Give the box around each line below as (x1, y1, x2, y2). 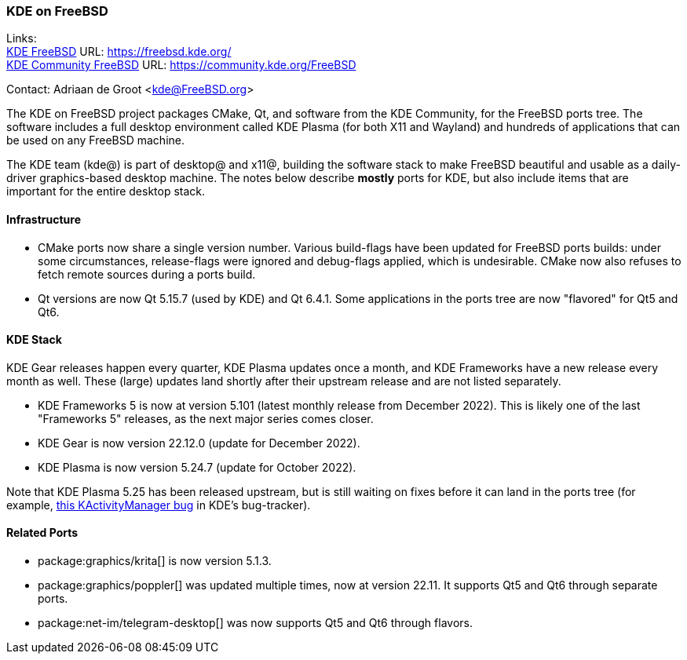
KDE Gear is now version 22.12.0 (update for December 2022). (38, 436, 360, 450)
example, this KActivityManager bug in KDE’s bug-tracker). (6, 498, 311, 512)
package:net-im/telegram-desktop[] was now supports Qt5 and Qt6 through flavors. (38, 616, 473, 630)
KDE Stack (6, 333, 62, 347)
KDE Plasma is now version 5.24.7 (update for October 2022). (38, 460, 356, 474)
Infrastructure (6, 212, 82, 226)
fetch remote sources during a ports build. (38, 267, 256, 281)
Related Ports (6, 526, 79, 540)
